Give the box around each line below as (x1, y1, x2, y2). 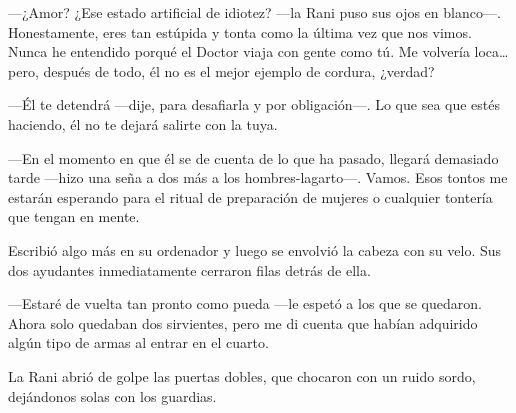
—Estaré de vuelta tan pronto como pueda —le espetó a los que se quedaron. (8, 293, 482, 314)
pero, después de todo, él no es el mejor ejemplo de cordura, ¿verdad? (8, 60, 435, 81)
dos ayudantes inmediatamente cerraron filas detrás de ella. (8, 259, 371, 280)
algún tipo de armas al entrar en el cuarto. (8, 332, 269, 353)
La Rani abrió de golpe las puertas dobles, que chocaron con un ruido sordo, (8, 365, 476, 386)
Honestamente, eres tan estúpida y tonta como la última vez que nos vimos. (8, 21, 472, 42)
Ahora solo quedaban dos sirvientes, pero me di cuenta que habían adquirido (8, 312, 478, 333)
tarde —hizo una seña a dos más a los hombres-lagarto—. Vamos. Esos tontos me (8, 167, 508, 188)
